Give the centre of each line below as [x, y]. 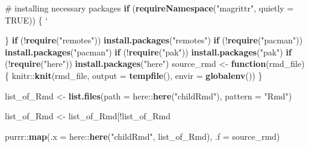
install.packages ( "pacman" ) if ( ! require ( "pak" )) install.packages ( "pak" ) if [148, 52]
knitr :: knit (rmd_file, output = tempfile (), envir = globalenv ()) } [137, 75]
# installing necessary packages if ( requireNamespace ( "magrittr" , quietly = [149, 8]
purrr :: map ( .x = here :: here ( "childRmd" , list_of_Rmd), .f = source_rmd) [142, 136]
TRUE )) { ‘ [27, 20]
